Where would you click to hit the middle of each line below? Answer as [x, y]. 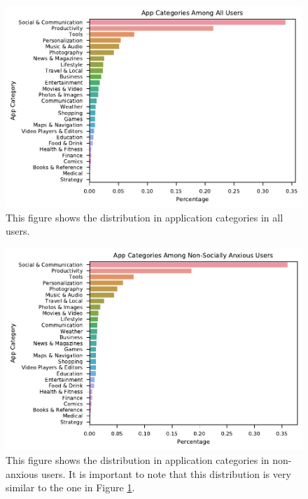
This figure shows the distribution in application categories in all [145, 217]
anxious [22, 473]
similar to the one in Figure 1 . [70, 487]
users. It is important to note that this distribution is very [166, 473]
